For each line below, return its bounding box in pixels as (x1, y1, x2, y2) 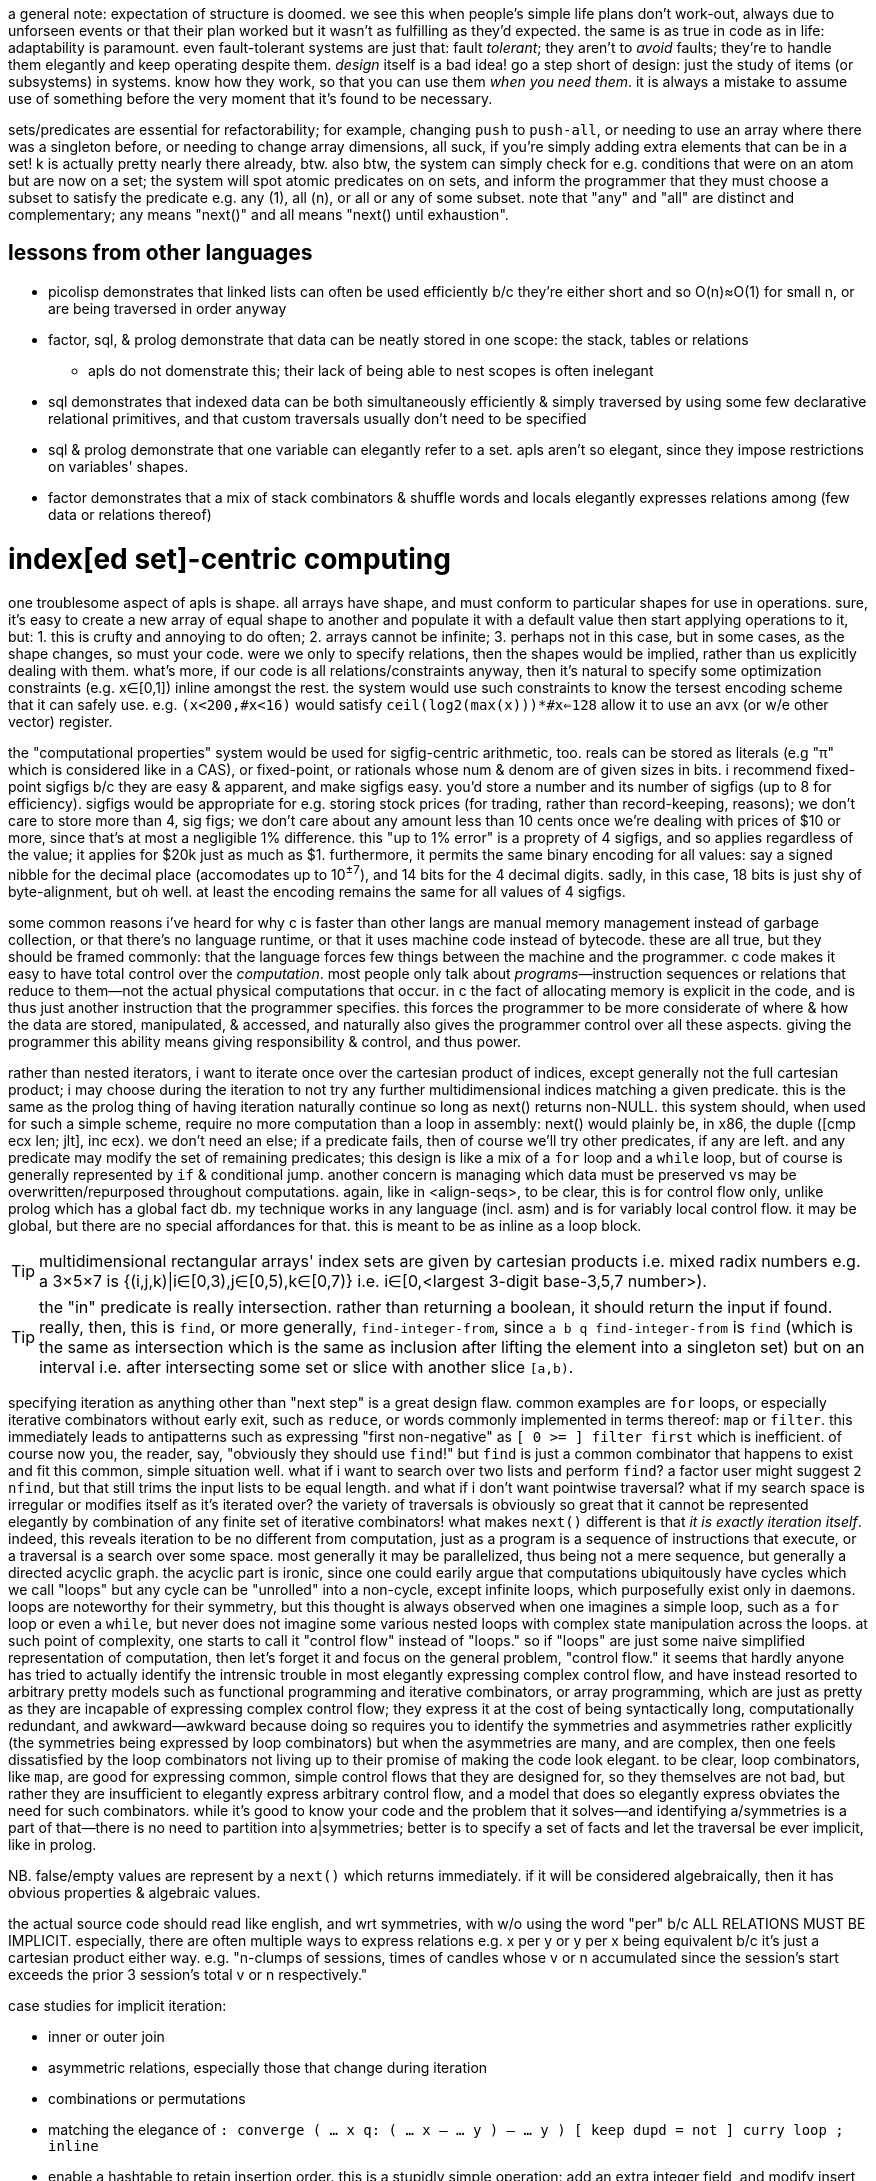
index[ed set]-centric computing (8, 541, 451, 576)
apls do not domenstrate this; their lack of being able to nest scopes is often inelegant (88, 361, 654, 379)
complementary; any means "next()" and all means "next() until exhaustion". (8, 206, 509, 223)
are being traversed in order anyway (48, 299, 287, 317)
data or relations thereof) (48, 505, 212, 523)
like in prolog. (8, 1836, 97, 1853)
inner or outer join (48, 2028, 165, 2045)
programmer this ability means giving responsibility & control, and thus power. (8, 1033, 522, 1050)
